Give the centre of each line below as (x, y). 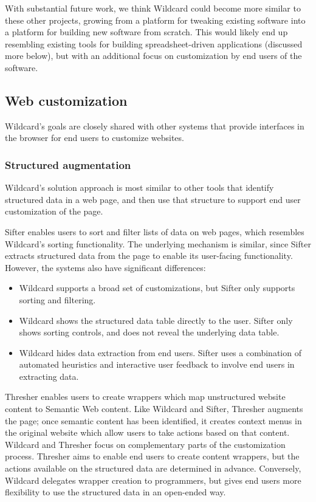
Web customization (66, 100)
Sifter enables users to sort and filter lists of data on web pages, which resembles (155, 231)
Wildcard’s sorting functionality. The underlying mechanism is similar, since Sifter (158, 243)
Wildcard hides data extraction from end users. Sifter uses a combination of (160, 352)
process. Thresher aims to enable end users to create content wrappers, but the (152, 456)
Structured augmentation (68, 164)
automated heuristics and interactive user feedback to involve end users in (157, 364)
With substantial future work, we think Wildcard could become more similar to (153, 8)
